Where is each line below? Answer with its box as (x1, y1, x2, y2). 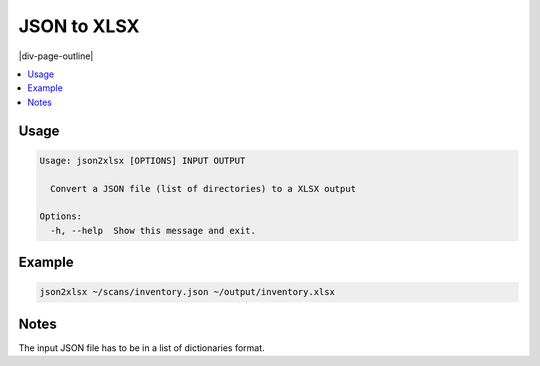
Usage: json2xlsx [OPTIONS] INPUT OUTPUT (39, 155, 246, 166)
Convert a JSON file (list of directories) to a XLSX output (50, 183, 357, 194)
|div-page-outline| (18, 50, 94, 62)
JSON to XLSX (18, 15, 140, 37)
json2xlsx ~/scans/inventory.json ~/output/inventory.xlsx (39, 286, 335, 298)
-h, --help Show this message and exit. (50, 225, 257, 236)
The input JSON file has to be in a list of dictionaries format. (18, 341, 265, 354)
